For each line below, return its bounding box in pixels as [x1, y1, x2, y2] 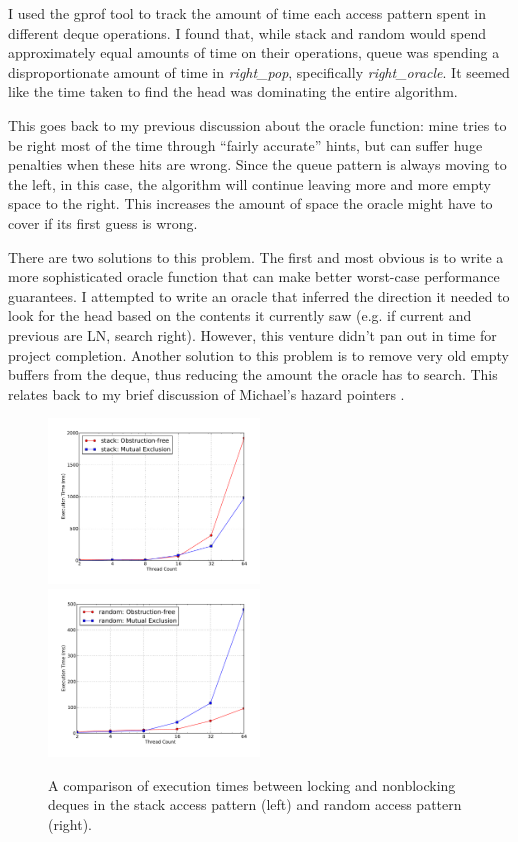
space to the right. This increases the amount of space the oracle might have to [8, 193, 493, 214]
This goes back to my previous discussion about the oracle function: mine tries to [8, 114, 507, 135]
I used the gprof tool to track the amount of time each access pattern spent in [8, 3, 486, 23]
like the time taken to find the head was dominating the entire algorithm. [8, 81, 458, 102]
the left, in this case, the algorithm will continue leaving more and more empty [8, 173, 491, 194]
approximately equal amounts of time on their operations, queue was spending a [8, 42, 500, 63]
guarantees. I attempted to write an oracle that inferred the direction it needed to [8, 285, 510, 306]
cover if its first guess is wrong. [8, 212, 198, 233]
